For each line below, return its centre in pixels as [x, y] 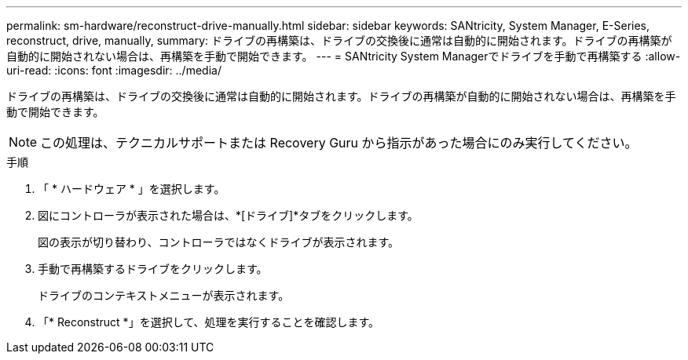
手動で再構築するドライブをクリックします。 [153, 269]
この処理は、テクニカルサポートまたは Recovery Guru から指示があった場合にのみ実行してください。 [339, 143]
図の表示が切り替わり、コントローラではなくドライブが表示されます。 [219, 242]
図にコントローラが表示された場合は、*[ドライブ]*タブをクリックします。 [228, 215]
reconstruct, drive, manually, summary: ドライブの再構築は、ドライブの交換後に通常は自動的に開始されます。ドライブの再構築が [339, 40]
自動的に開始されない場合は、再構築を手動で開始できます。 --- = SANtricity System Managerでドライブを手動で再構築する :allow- [344, 56]
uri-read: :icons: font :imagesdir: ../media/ [114, 70]
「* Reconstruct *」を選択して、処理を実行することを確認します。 [209, 322]
